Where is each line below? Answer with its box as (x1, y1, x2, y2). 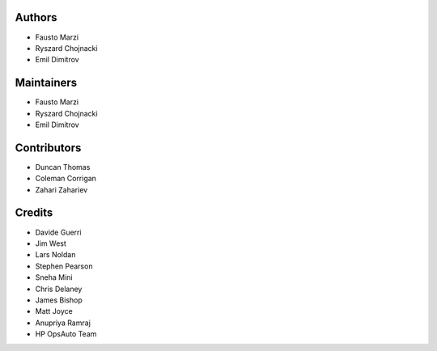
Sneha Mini (35, 273, 73, 282)
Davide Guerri (35, 227, 82, 237)
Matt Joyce (35, 307, 73, 316)
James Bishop (35, 295, 83, 305)
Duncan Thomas (35, 162, 91, 171)
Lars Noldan (35, 250, 76, 260)
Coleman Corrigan (35, 174, 97, 184)
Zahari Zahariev (35, 184, 88, 194)
